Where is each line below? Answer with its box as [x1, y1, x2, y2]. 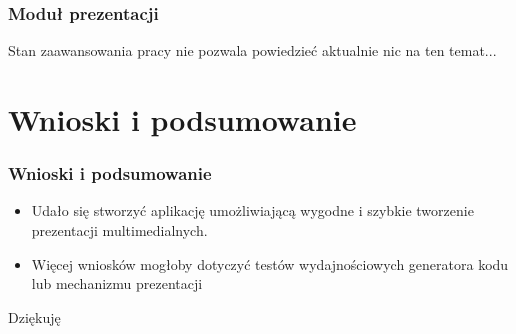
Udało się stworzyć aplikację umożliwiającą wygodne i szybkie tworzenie [31, 200, 474, 221]
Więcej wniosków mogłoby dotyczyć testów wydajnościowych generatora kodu [31, 253, 509, 274]
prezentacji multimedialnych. [31, 220, 208, 240]
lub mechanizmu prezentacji [31, 273, 203, 294]
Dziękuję [8, 306, 61, 327]
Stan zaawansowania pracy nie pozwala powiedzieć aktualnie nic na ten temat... [8, 40, 497, 61]
